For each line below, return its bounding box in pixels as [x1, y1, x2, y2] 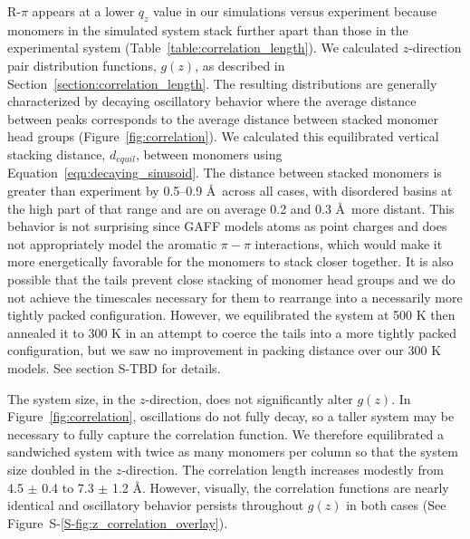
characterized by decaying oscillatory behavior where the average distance [7, 91, 417, 111]
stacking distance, [7, 144, 106, 163]
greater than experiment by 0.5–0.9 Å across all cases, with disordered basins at [7, 181, 453, 199]
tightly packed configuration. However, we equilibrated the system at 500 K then [7, 305, 456, 324]
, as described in [195, 55, 285, 74]
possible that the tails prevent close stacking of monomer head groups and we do [7, 269, 456, 288]
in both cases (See [346, 496, 446, 515]
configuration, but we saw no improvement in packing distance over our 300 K [7, 341, 442, 360]
